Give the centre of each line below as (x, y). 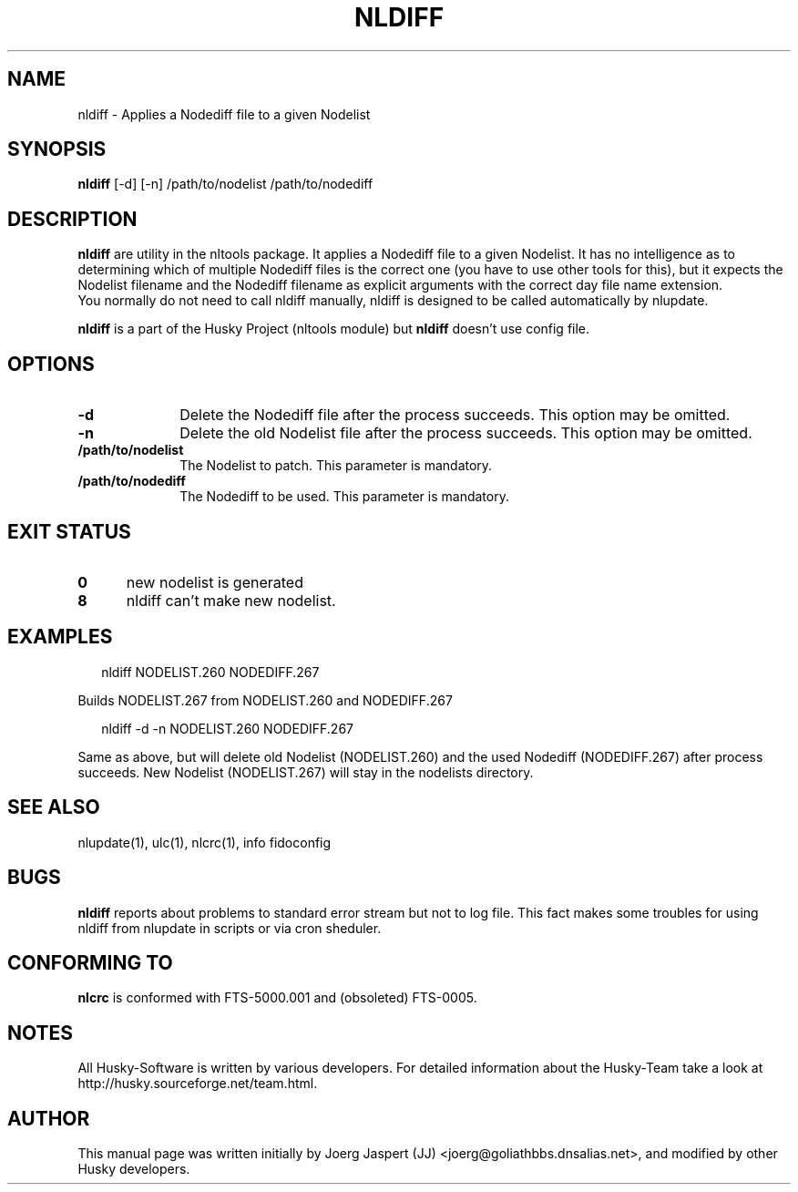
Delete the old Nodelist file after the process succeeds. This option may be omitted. (466, 433)
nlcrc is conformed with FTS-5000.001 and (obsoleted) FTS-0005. (277, 998)
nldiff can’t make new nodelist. (231, 600)
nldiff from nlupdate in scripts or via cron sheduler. (230, 928)
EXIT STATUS (69, 531)
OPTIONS (51, 364)
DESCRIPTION (72, 219)
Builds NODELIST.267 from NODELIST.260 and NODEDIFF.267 (265, 700)
